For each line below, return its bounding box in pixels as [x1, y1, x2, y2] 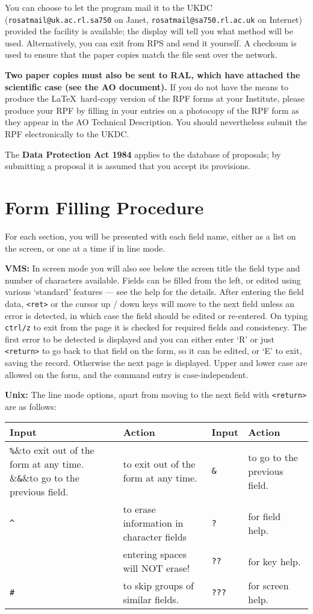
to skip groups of [123, 578, 194, 593]
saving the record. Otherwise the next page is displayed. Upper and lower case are [5, 356, 308, 369]
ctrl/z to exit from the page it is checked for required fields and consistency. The [5, 321, 307, 333]
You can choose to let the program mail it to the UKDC [5, 1, 212, 13]
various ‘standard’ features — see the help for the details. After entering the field [5, 285, 304, 298]
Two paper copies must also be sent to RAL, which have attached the [5, 69, 300, 81]
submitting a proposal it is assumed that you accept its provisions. [5, 160, 250, 172]
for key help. [248, 554, 301, 568]
